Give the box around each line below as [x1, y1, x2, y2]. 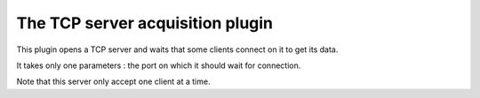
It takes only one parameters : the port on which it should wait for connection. [16, 60, 301, 71]
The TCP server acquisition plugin [16, 13, 274, 33]
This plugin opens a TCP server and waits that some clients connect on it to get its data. [16, 44, 339, 55]
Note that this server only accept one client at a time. [16, 76, 211, 87]
